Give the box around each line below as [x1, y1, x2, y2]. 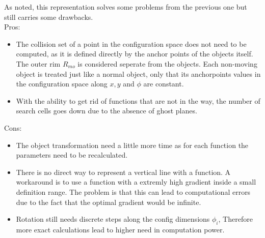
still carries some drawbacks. [4, 11, 93, 22]
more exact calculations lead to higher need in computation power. [16, 224, 225, 234]
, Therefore [218, 214, 253, 224]
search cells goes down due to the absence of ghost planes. [16, 105, 197, 116]
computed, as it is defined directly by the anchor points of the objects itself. [16, 48, 253, 59]
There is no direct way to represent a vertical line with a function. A [16, 166, 231, 177]
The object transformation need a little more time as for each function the [16, 139, 249, 150]
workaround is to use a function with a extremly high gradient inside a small [16, 176, 256, 187]
